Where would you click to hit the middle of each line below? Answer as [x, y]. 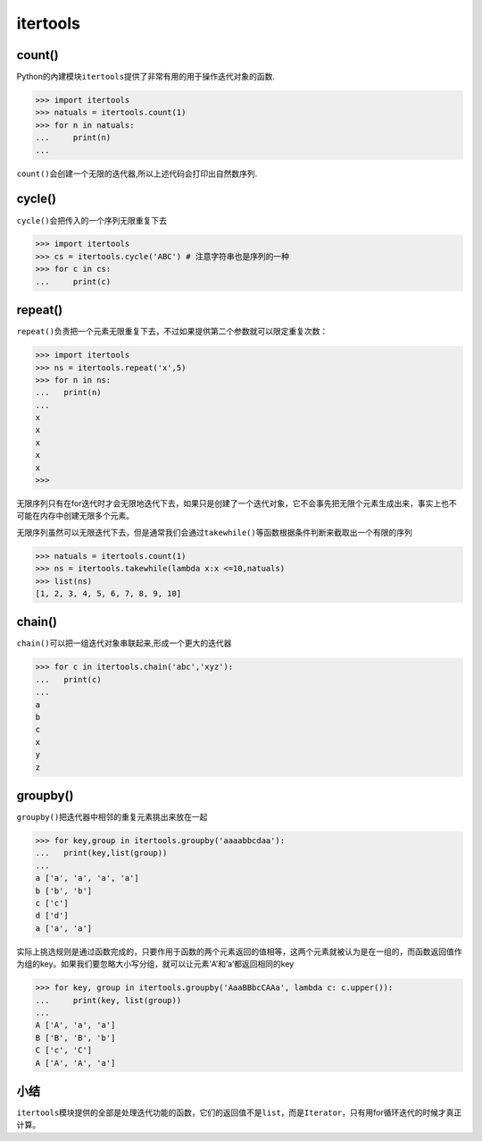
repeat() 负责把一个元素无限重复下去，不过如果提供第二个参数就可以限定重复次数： [172, 332]
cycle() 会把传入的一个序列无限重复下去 [92, 220]
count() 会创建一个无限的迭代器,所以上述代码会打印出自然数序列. [137, 173]
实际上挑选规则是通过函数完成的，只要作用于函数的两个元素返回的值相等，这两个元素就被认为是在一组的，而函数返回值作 [239, 951]
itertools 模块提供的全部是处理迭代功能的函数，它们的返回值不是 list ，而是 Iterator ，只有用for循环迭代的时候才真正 [239, 1112]
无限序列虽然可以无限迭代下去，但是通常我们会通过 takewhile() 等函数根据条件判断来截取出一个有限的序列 [214, 532]
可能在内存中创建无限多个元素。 [75, 516]
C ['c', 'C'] [64, 1050]
